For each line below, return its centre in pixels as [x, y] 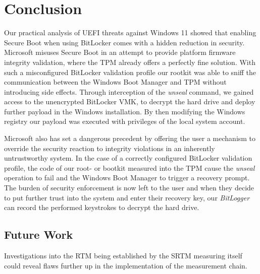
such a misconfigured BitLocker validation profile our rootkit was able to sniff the [130, 72]
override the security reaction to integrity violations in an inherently [110, 148]
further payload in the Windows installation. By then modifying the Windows [125, 111]
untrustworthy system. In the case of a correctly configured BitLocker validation [128, 158]
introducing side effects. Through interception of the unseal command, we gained [129, 91]
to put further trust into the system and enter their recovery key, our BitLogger [127, 197]
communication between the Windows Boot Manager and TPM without [115, 82]
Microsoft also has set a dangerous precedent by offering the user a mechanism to [130, 138]
